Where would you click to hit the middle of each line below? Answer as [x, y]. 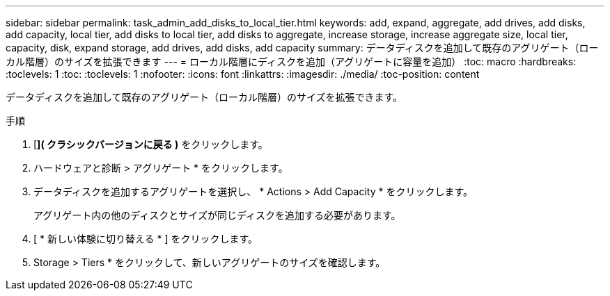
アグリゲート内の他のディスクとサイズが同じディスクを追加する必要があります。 [217, 215]
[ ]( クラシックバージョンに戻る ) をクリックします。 [151, 144]
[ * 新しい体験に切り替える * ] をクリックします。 [146, 239]
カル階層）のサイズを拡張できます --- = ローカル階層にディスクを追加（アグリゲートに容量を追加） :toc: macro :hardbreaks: [291, 61]
